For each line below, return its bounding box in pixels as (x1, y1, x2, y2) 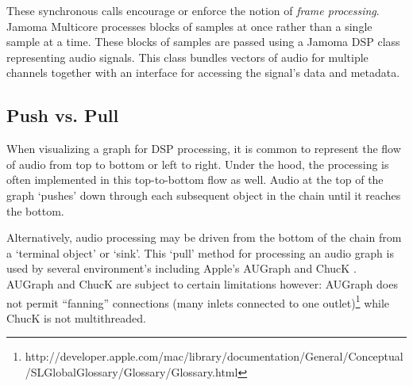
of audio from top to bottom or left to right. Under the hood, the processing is (6, 155, 389, 172)
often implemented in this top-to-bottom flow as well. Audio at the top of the (6, 171, 384, 188)
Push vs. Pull (6, 103, 119, 128)
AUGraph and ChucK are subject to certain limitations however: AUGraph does (6, 275, 398, 292)
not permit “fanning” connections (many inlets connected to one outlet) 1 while (6, 292, 390, 311)
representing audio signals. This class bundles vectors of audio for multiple (6, 48, 369, 65)
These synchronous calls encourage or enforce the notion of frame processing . (6, 2, 380, 18)
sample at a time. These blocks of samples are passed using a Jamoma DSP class (6, 33, 400, 50)
